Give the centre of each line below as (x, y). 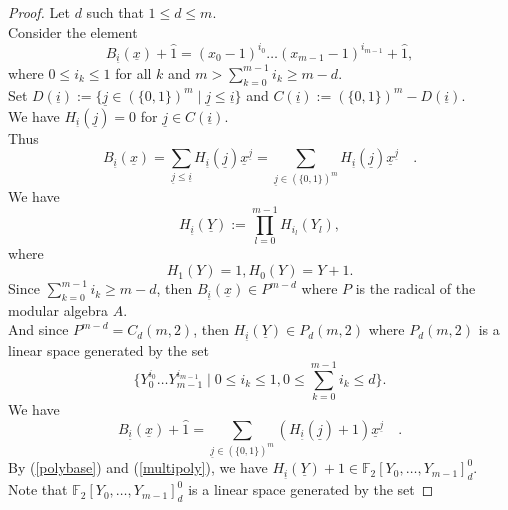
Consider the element (73, 31)
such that (115, 12)
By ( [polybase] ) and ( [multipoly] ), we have (138, 467)
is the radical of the (415, 288)
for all (133, 72)
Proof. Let (39, 12)
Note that (38, 489)
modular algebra (58, 309)
